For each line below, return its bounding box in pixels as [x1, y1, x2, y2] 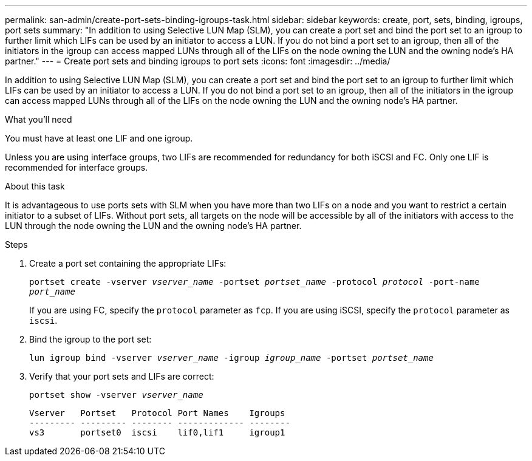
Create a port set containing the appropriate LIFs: [29, 258, 227, 268]
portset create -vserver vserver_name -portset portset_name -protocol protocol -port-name [29, 277, 480, 287]
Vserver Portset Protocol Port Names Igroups [29, 408, 285, 418]
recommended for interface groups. [5, 162, 148, 172]
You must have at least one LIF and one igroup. [5, 133, 193, 143]
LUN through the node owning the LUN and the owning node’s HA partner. [5, 220, 302, 231]
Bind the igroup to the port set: [29, 334, 152, 344]
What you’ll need [5, 114, 72, 125]
